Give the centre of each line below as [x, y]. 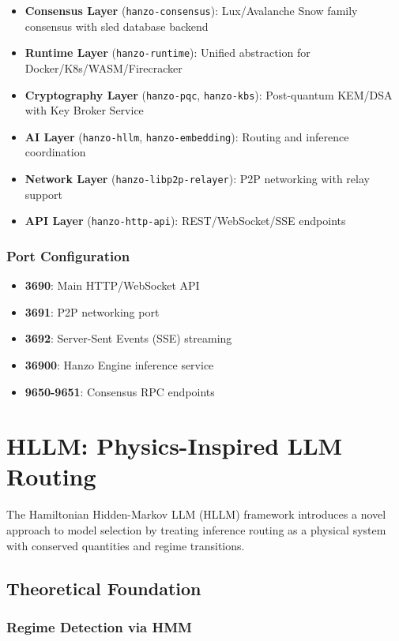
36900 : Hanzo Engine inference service [119, 364]
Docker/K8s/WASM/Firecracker [104, 67]
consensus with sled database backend [117, 26]
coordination [55, 152]
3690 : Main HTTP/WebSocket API [112, 285]
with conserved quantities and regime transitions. [126, 545]
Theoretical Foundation [104, 588]
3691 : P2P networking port [92, 311]
